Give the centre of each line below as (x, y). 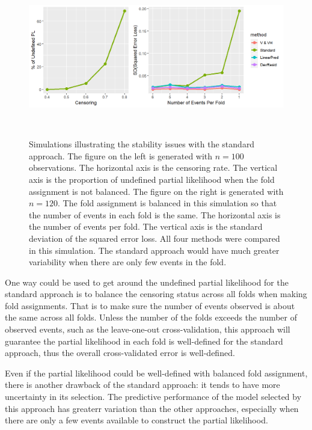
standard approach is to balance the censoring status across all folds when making (156, 294)
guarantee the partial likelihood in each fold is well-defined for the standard (144, 341)
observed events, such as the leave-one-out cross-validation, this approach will (148, 329)
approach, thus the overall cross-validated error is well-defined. (120, 353)
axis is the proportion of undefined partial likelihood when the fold (152, 179)
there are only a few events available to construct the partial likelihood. (136, 420)
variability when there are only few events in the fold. (128, 262)
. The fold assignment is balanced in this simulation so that (167, 203)
